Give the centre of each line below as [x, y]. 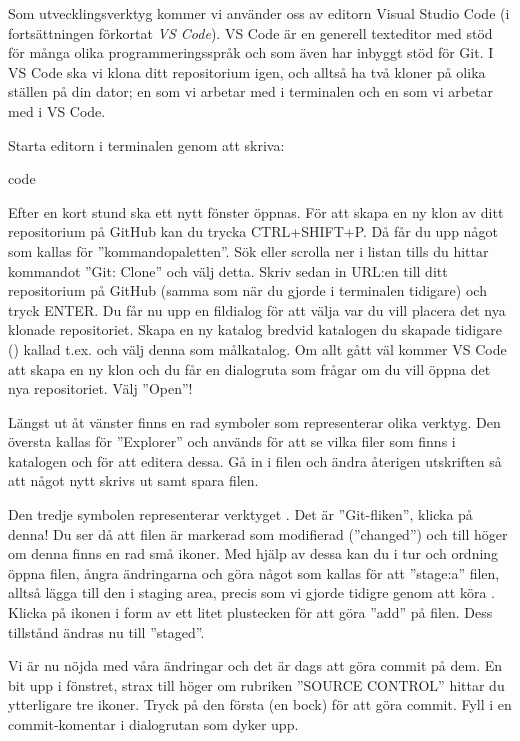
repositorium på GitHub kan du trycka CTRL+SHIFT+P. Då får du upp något [253, 231]
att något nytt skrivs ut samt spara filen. [133, 480]
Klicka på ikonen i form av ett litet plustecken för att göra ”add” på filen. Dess [250, 612]
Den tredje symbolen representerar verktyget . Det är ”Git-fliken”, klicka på [240, 514]
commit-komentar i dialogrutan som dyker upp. [153, 724]
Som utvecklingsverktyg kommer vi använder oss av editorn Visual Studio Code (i [259, 13]
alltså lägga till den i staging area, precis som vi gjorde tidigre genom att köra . [251, 592]
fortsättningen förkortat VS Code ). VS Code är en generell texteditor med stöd [250, 32]
